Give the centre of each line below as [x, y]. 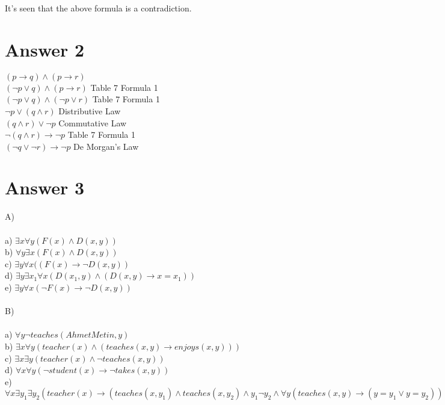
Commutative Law [93, 122]
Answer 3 [45, 187]
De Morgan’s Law [106, 146]
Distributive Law [90, 110]
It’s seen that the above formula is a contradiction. [98, 8]
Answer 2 [45, 49]
